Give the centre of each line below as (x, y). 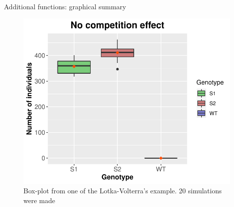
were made (39, 200)
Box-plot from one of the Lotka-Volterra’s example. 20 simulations (123, 191)
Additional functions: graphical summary (65, 6)
